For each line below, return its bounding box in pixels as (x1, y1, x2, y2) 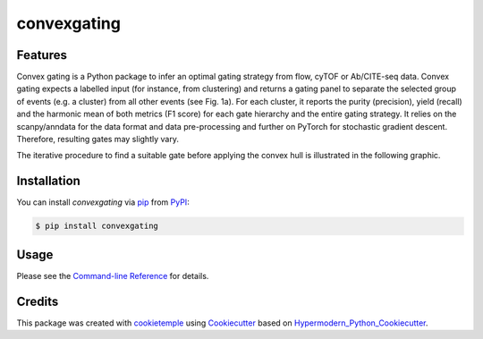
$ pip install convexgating (35, 221, 158, 232)
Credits (16, 293, 59, 309)
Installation (16, 174, 80, 189)
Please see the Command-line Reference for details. (16, 270, 209, 281)
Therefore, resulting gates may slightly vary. (16, 134, 179, 145)
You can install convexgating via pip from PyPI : (16, 197, 190, 208)
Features (16, 47, 67, 63)
